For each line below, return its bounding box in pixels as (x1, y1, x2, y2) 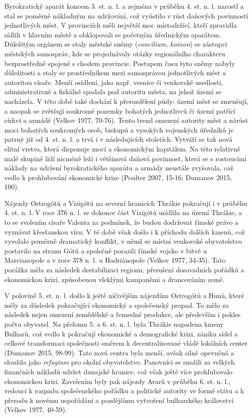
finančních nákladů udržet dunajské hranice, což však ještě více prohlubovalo (4, 366, 233, 376)
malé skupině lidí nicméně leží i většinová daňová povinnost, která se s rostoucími (4, 153, 247, 163)
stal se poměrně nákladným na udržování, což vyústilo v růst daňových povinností (4, 10, 248, 20)
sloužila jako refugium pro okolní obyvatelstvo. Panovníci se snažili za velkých (4, 357, 235, 367)
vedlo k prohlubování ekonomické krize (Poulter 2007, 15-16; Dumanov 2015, (4, 172, 232, 182)
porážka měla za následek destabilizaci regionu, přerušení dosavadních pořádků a (4, 265, 244, 275)
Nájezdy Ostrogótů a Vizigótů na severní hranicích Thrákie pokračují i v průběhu (4, 198, 247, 208)
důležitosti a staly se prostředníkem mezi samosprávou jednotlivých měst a (4, 67, 226, 78)
